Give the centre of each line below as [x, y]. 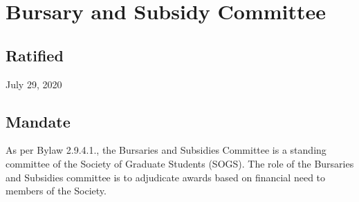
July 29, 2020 [34, 84]
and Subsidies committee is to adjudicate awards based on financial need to [166, 177]
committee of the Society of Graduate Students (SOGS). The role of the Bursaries [180, 163]
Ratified [35, 55]
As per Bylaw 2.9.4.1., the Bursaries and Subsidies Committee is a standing [166, 150]
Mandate [38, 121]
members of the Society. [56, 191]
